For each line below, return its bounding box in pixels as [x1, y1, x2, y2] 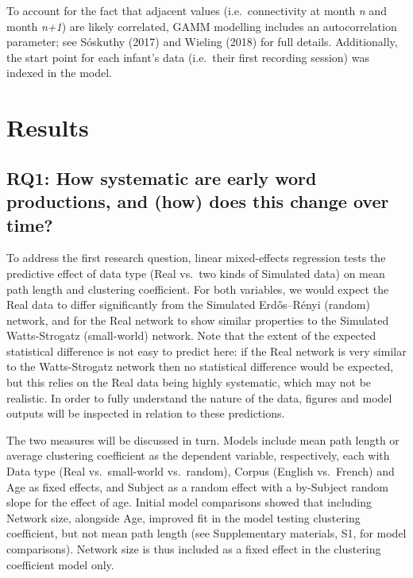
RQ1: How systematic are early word [6, 165, 317, 190]
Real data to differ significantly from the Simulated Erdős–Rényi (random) [6, 296, 370, 313]
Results [6, 111, 89, 144]
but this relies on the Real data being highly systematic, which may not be [6, 374, 372, 391]
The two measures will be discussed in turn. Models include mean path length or [6, 431, 399, 448]
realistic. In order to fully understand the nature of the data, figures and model [6, 389, 392, 406]
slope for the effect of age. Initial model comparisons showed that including [6, 494, 372, 511]
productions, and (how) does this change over [6, 189, 389, 214]
